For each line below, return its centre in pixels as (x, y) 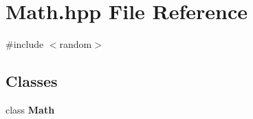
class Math (30, 109)
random (76, 44)
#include (25, 44)
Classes (32, 81)
